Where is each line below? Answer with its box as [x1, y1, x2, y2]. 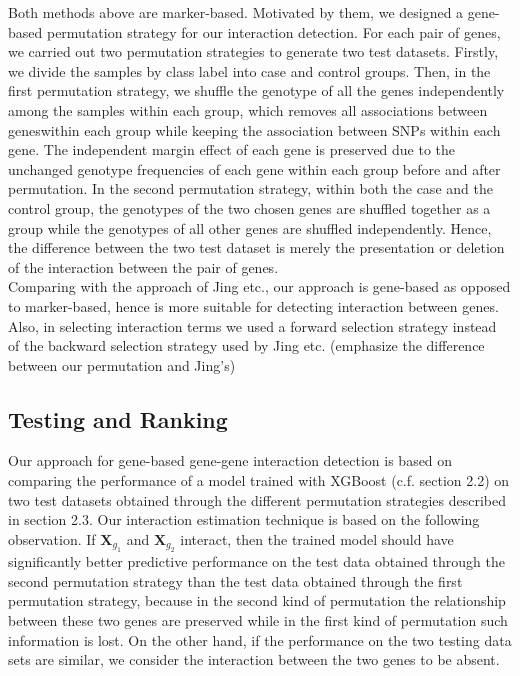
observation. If [8, 528, 96, 549]
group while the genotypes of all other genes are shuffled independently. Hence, [8, 217, 492, 238]
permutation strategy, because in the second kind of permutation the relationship [8, 590, 506, 611]
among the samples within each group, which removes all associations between [8, 99, 488, 120]
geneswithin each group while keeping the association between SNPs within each [8, 119, 501, 140]
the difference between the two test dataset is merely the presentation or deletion [8, 237, 505, 258]
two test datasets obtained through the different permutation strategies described [8, 489, 507, 510]
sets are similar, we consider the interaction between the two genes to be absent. [8, 649, 500, 670]
